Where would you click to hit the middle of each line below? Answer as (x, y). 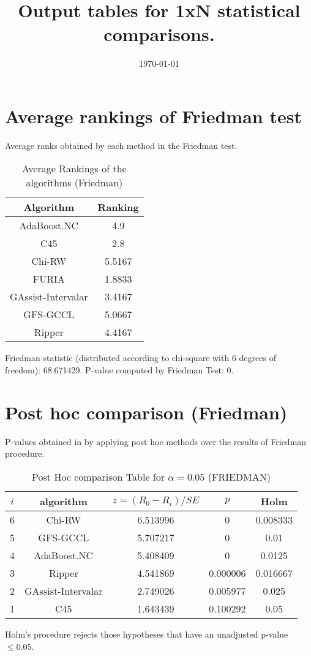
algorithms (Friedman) (74, 183)
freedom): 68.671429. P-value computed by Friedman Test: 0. (119, 370)
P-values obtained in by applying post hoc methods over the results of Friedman (156, 441)
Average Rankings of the (74, 169)
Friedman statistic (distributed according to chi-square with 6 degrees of (141, 358)
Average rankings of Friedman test (153, 116)
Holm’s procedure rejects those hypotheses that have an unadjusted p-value (147, 634)
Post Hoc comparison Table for (99, 476)
